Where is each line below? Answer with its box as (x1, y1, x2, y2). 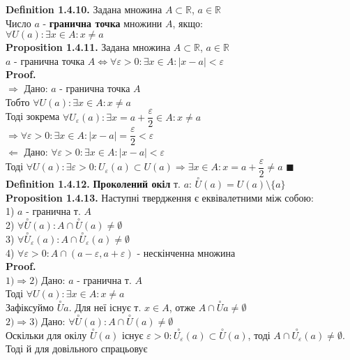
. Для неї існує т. (68, 300, 142, 315)
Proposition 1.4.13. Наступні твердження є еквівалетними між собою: (6, 190, 314, 204)
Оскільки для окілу (6, 327, 87, 342)
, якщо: (172, 15, 203, 30)
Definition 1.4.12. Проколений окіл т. (6, 177, 181, 191)
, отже (169, 300, 196, 315)
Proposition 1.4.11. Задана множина (6, 40, 171, 54)
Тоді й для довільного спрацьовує (6, 341, 148, 356)
